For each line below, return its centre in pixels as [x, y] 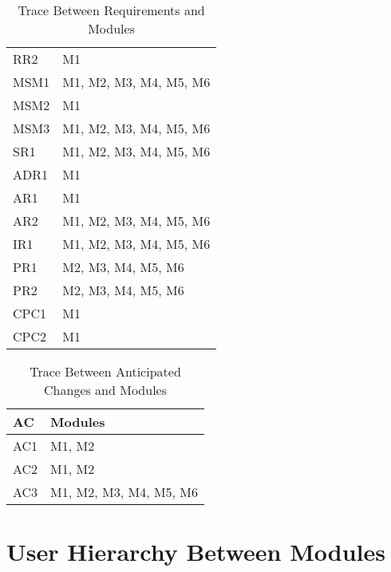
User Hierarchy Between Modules [196, 552]
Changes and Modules [105, 390]
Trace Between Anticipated [105, 371]
